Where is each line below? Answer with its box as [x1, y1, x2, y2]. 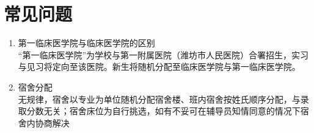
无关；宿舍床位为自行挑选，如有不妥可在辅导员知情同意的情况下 [43, 104, 301, 117]
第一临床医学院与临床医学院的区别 [18, 36, 155, 49]
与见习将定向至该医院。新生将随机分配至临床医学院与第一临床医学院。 [18, 60, 301, 73]
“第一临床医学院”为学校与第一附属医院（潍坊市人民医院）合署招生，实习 [18, 48, 309, 61]
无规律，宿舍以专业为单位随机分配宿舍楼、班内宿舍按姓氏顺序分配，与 [18, 92, 301, 105]
